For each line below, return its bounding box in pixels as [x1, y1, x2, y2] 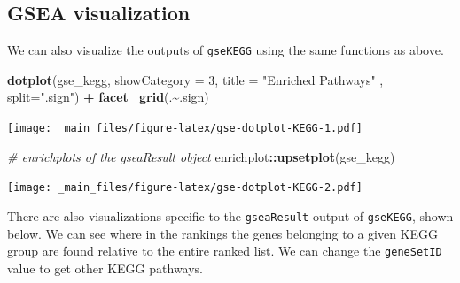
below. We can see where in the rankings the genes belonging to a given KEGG [7, 224, 439, 242]
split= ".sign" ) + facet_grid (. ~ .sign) [7, 88, 209, 106]
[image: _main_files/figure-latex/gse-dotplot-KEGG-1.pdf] [7, 122, 363, 135]
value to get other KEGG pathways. [7, 258, 204, 277]
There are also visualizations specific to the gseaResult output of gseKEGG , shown [7, 206, 454, 225]
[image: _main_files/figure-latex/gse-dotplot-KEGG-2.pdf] [7, 181, 363, 195]
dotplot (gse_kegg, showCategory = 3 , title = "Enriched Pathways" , [7, 70, 384, 88]
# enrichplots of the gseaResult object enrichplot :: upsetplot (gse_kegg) [7, 147, 395, 165]
